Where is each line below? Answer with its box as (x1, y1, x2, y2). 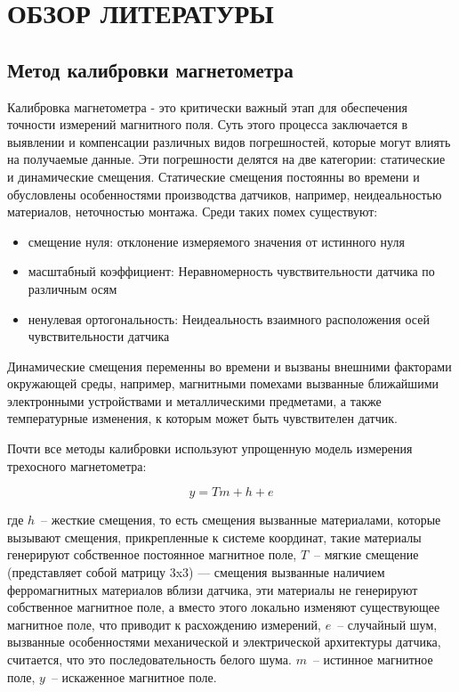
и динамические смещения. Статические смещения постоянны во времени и (7, 167, 420, 185)
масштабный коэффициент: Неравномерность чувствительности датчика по (28, 262, 435, 281)
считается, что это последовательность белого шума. (7, 650, 292, 669)
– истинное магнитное (312, 650, 433, 669)
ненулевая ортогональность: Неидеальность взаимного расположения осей (28, 309, 430, 328)
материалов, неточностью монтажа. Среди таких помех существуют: (7, 202, 378, 221)
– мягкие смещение (314, 545, 419, 564)
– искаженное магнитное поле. (51, 667, 217, 686)
